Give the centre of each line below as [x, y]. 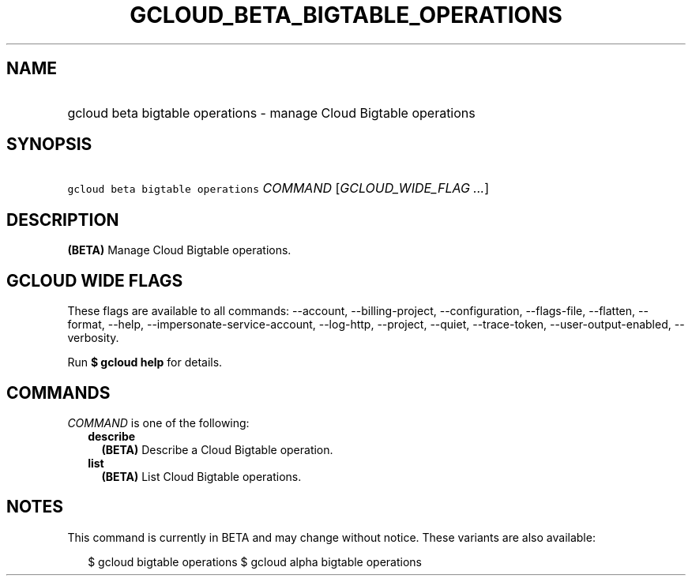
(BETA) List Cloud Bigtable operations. [201, 476]
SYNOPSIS [49, 145]
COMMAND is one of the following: [158, 422]
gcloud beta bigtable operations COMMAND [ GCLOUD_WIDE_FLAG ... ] [278, 188]
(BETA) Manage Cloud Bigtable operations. [179, 250]
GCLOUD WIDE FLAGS [95, 280]
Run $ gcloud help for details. [145, 362]
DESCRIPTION [63, 220]
